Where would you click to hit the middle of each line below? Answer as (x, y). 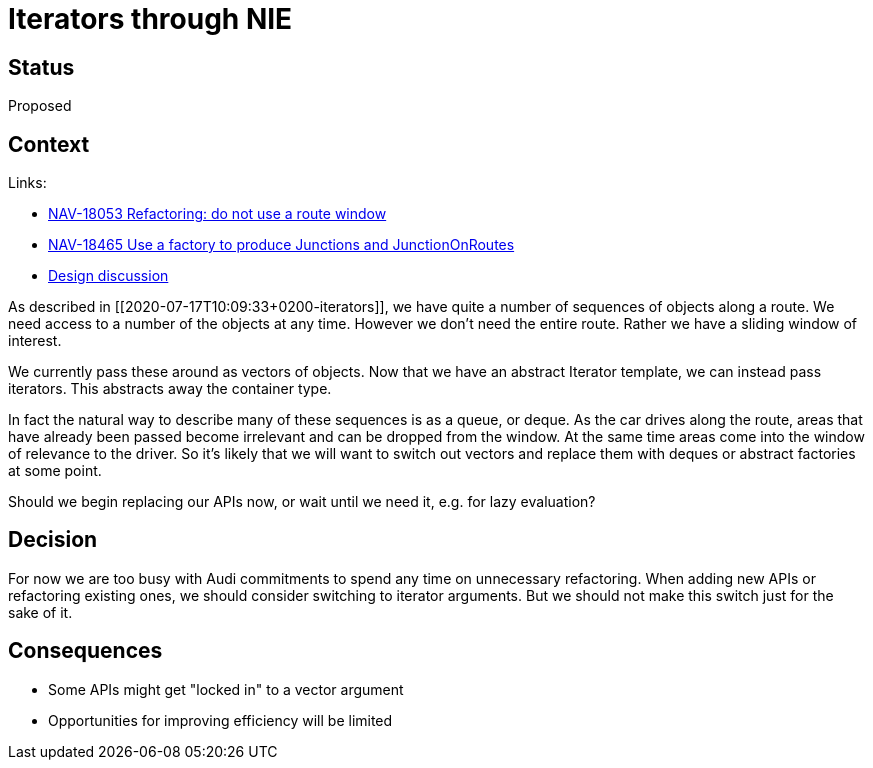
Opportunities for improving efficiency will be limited (220, 720)
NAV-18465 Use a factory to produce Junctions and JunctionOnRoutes (281, 245)
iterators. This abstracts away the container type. (170, 389)
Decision (53, 540)
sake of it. (40, 612)
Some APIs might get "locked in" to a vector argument (226, 689)
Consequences (85, 651)
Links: (27, 183)
